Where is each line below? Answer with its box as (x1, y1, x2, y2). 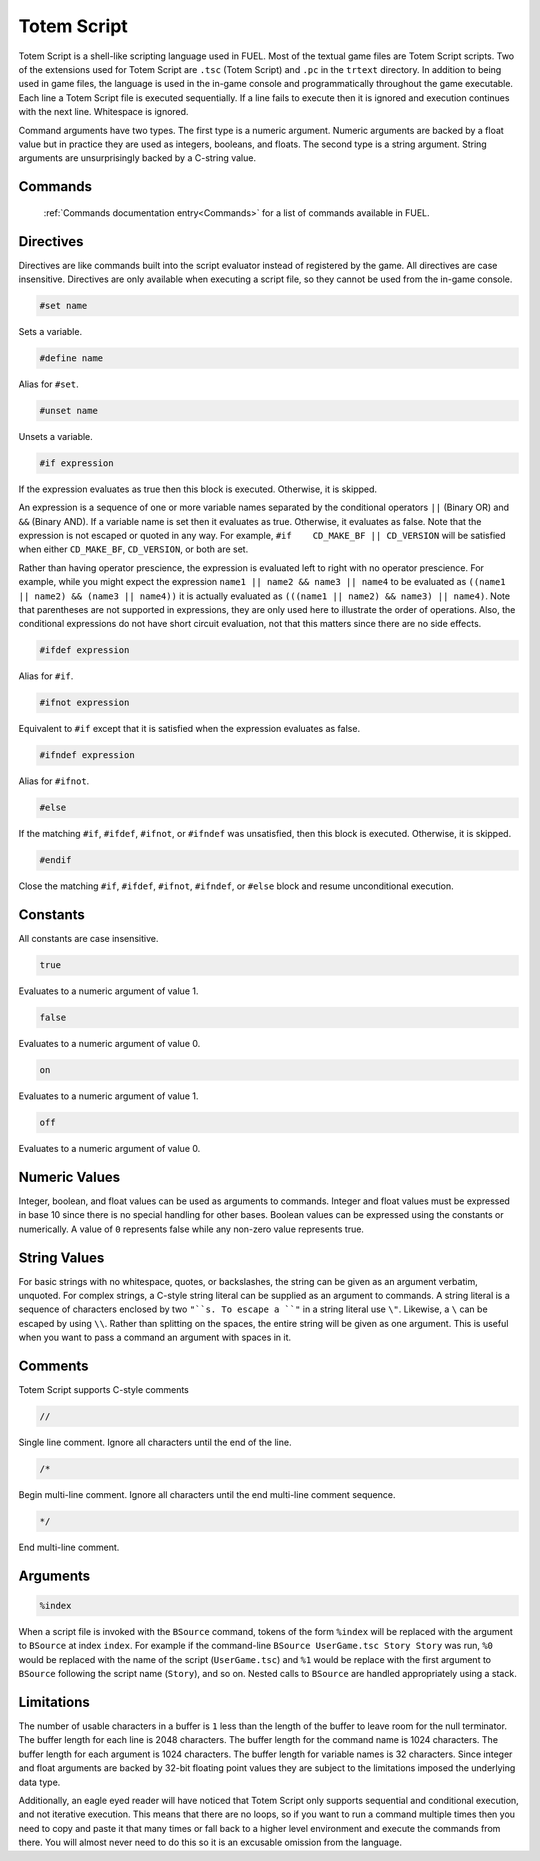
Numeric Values (18, 1168, 121, 1185)
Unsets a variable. (18, 430, 94, 442)
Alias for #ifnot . (18, 775, 90, 787)
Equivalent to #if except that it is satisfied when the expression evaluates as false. (18, 723, 360, 735)
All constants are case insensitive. (18, 933, 159, 945)
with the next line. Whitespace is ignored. (18, 106, 189, 118)
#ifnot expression (39, 697, 130, 709)
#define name (39, 352, 104, 364)
